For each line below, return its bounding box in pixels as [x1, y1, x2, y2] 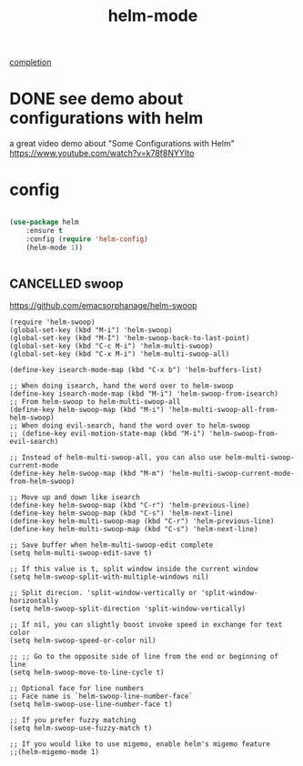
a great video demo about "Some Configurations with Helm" [9, 138, 235, 149]
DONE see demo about [9, 88, 184, 109]
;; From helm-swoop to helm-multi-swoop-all [9, 398, 181, 407]
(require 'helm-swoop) [9, 317, 96, 328]
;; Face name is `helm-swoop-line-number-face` [9, 692, 194, 701]
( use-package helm [9, 217, 79, 227]
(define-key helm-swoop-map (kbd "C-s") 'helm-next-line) [9, 509, 234, 519]
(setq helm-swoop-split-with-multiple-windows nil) [9, 572, 209, 582]
